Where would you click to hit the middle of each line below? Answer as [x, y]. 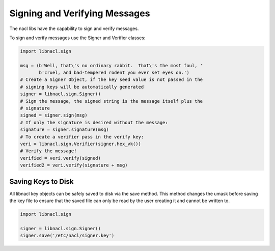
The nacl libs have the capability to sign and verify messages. [74, 29]
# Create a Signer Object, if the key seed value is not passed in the [112, 80]
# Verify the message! [48, 151]
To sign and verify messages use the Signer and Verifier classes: [77, 38]
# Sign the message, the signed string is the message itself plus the [112, 101]
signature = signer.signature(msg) [64, 130]
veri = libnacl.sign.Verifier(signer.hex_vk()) [80, 144]
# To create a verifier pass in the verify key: [82, 137]
